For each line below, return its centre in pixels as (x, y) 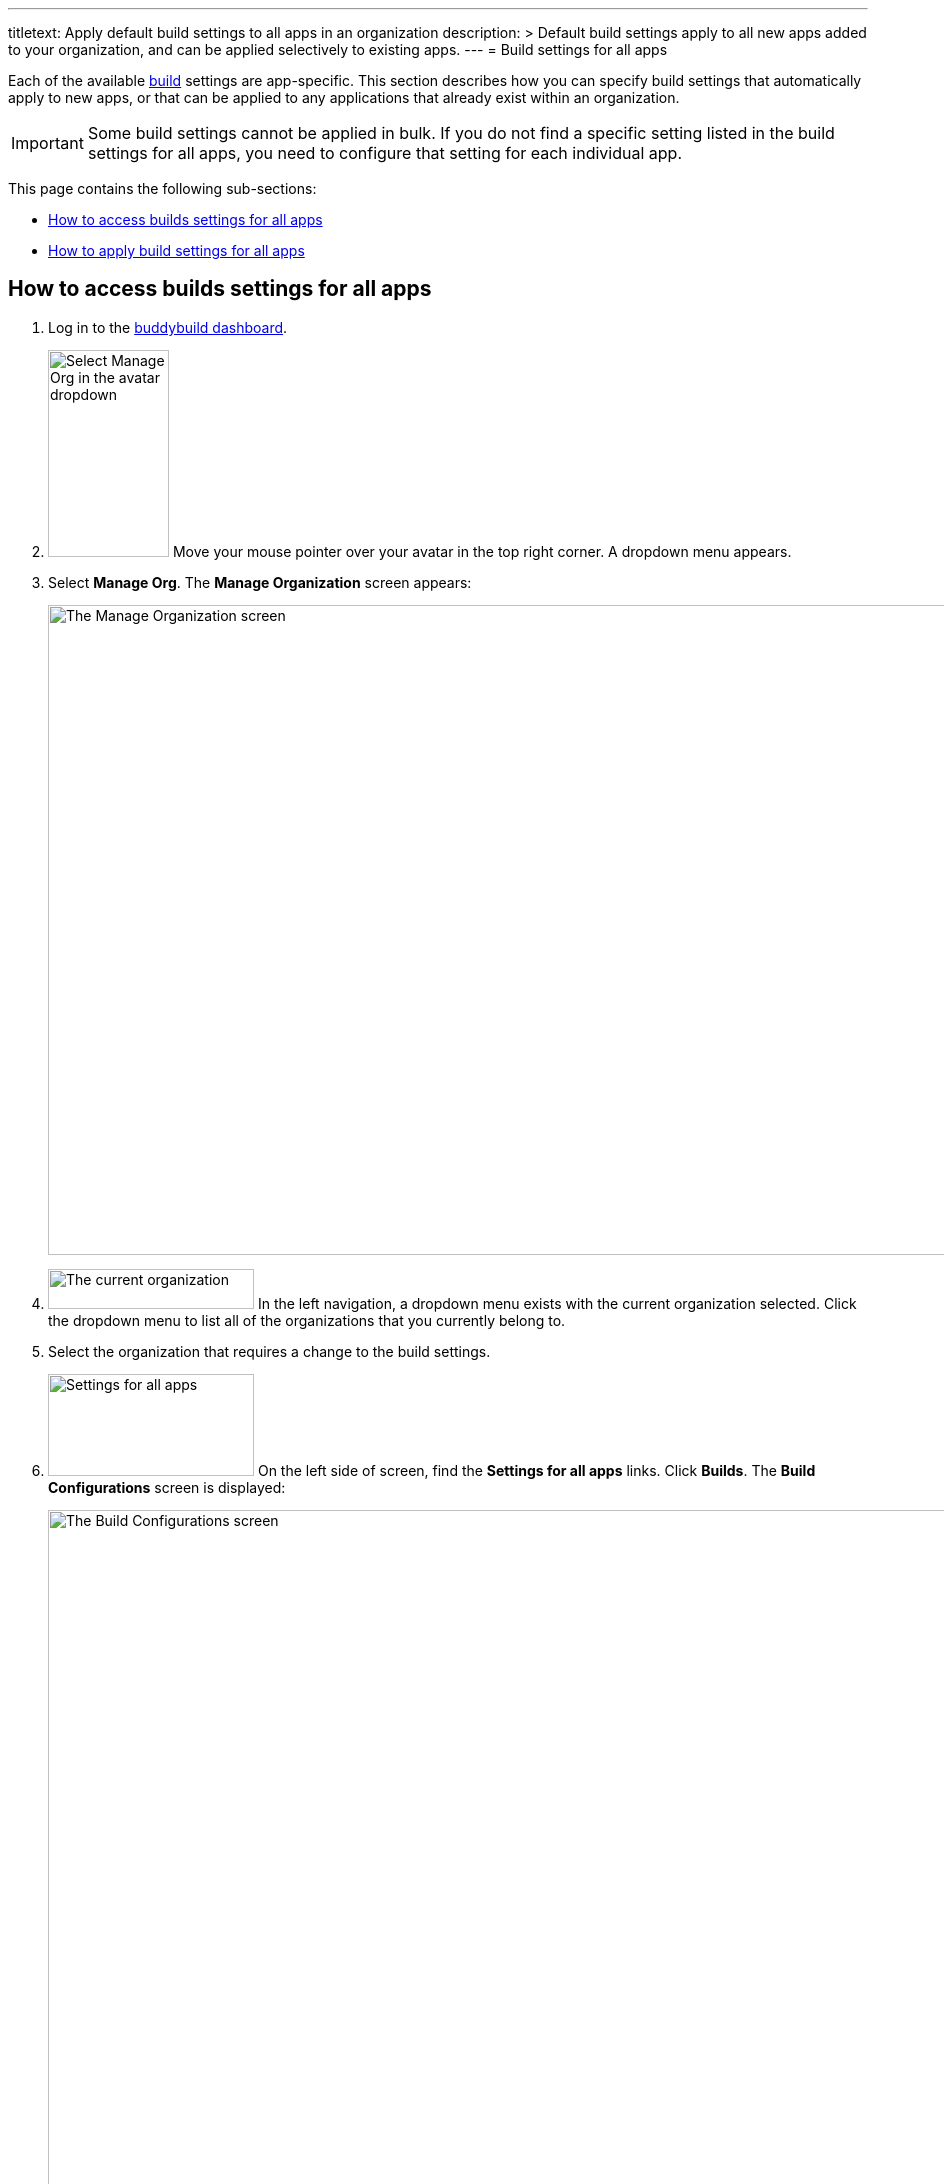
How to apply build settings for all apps (176, 250)
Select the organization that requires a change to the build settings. (269, 1351)
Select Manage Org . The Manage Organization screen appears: (260, 582)
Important (47, 143)
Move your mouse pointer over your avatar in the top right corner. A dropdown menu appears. (482, 551)
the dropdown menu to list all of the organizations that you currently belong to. (307, 1320)
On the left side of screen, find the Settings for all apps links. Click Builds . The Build (536, 1470)
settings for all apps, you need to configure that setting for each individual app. (384, 153)
